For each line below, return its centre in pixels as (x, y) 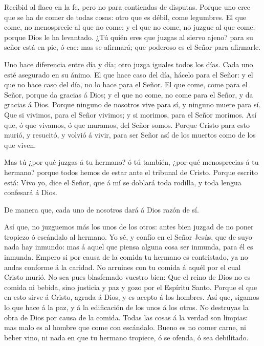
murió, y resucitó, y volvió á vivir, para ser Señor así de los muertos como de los (130, 135)
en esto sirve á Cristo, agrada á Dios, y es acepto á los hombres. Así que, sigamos (132, 297)
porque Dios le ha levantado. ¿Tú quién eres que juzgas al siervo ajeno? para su (129, 37)
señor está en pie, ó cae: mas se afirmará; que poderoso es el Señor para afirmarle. (133, 47)
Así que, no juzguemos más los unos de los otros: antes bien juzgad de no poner (129, 227)
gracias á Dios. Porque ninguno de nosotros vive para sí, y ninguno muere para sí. (133, 104)
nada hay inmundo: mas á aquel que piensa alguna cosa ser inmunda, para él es (129, 247)
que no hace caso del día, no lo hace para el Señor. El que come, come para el (126, 84)
